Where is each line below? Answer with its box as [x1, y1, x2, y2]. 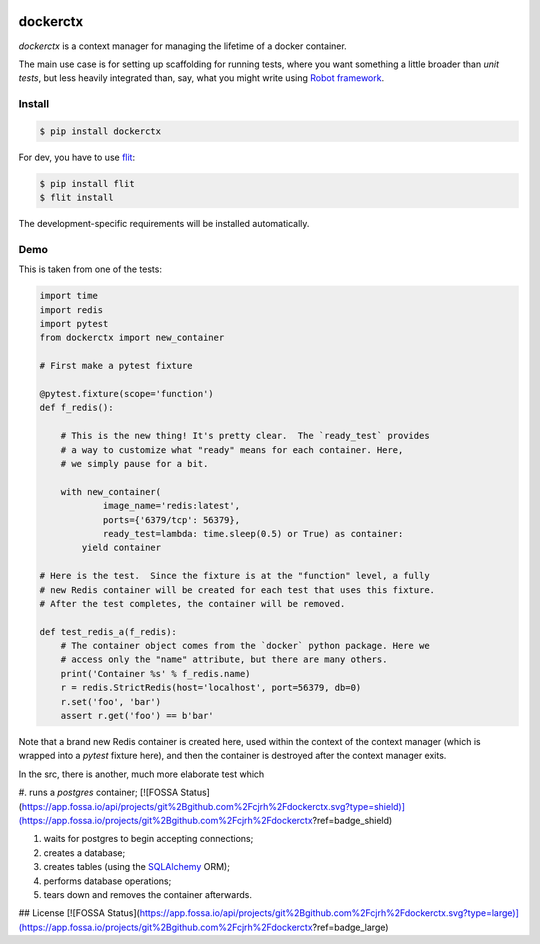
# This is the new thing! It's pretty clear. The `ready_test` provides [60, 430, 430, 442]
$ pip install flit [39, 178, 135, 189]
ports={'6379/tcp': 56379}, [102, 514, 240, 525]
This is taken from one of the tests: [18, 263, 162, 275]
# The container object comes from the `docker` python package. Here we [60, 640, 430, 652]
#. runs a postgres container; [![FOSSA [18, 786, 179, 799]
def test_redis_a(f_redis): [39, 626, 177, 637]
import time [39, 290, 99, 302]
